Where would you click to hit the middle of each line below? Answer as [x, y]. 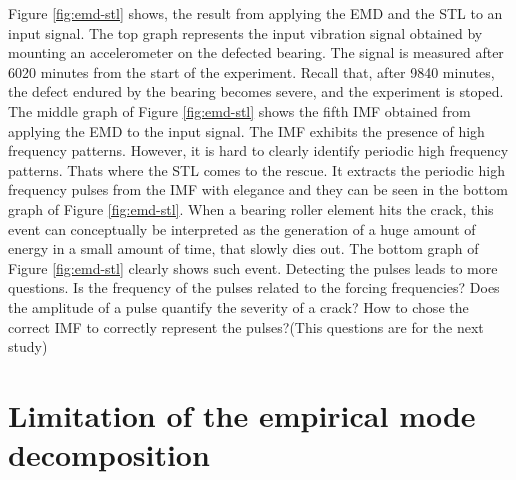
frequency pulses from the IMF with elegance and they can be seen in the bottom [258, 189]
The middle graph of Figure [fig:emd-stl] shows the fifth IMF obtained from [239, 110]
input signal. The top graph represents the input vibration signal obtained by [245, 32]
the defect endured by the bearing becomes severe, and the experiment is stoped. [256, 91]
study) [28, 346]
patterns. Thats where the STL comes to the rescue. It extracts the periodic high [256, 169]
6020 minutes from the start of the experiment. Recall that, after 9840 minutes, [251, 71]
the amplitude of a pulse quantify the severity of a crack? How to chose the [238, 306]
